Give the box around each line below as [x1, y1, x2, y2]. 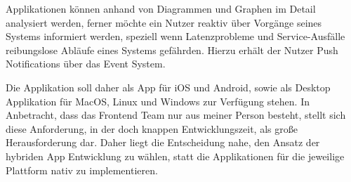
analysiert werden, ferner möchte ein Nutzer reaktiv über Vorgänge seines [6, 15, 322, 30]
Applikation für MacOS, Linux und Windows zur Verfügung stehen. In [6, 93, 310, 108]
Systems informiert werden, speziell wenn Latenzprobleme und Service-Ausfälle [6, 29, 345, 44]
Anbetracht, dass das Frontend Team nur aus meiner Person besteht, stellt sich [6, 108, 346, 122]
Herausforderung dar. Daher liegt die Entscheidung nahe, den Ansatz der [6, 135, 320, 150]
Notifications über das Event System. [6, 56, 166, 71]
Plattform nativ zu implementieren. [6, 162, 158, 177]
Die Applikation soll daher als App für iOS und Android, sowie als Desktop [6, 79, 331, 94]
